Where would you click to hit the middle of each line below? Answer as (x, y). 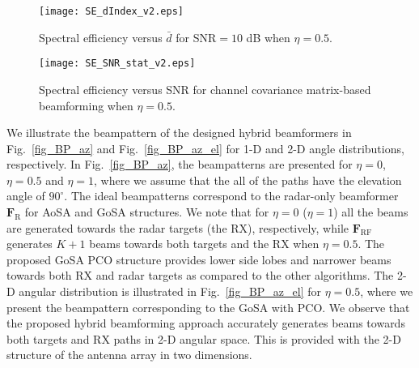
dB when (268, 37)
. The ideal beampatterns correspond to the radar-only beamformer (231, 196)
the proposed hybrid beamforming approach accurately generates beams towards (206, 323)
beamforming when (86, 105)
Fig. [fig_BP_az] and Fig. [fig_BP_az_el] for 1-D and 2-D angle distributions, (205, 148)
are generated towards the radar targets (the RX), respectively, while (178, 227)
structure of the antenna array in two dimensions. (129, 355)
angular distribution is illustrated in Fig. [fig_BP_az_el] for (170, 291)
